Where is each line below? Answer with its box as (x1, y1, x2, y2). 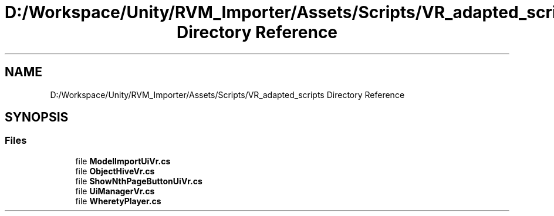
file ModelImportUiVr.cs (75, 156, 171, 166)
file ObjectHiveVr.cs (75, 166, 155, 176)
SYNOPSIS (5, 110, 69, 125)
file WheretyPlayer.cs (75, 195, 161, 206)
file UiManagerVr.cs (75, 185, 155, 196)
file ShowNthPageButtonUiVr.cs (75, 176, 202, 186)
